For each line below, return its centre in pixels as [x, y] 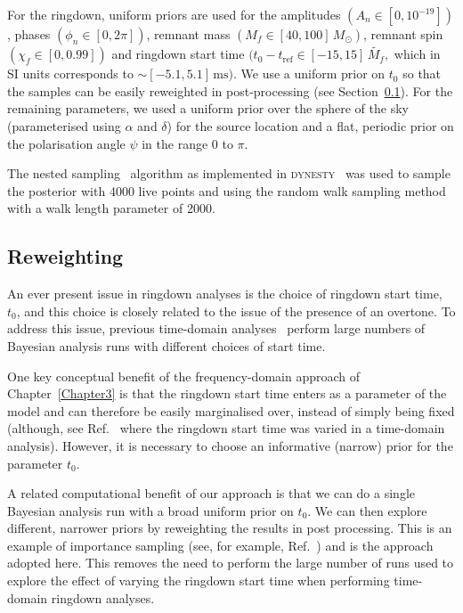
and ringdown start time [178, 54]
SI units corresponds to [70, 74]
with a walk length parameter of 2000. [111, 208]
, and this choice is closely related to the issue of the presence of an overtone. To [236, 311]
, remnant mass [188, 34]
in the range [175, 143]
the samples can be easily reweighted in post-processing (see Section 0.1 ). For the [230, 90]
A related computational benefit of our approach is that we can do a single [211, 493]
